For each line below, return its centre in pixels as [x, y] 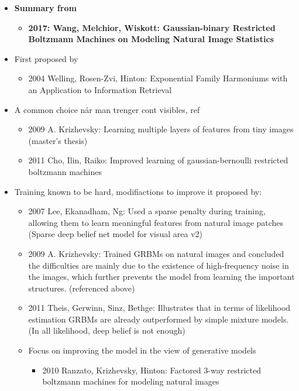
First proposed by [46, 58]
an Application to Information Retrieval [100, 89]
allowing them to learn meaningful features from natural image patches [156, 222]
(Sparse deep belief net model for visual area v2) [115, 234]
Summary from [45, 8]
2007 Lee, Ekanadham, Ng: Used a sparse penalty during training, [147, 211]
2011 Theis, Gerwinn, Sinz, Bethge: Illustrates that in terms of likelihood [159, 308]
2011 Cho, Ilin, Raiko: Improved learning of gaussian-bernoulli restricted [158, 160]
